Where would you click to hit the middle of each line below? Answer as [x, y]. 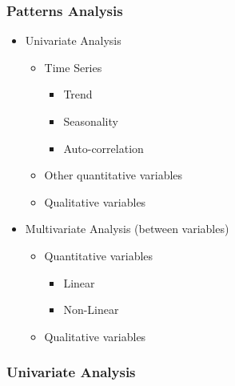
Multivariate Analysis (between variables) [127, 229]
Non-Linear [91, 310]
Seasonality [91, 121]
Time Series [73, 67]
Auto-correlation [104, 148]
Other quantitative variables [114, 175]
